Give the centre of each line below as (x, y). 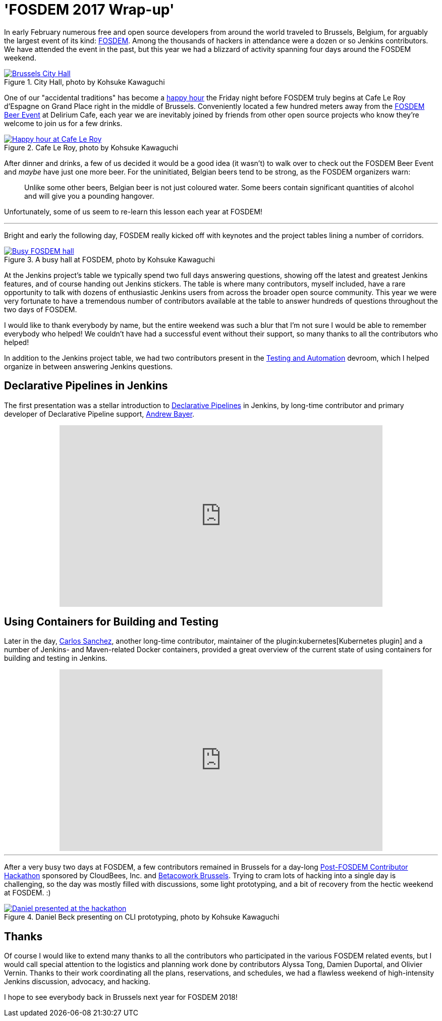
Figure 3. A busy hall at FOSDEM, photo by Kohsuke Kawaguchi (109, 259)
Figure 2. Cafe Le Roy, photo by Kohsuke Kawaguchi (91, 147)
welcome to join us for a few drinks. (63, 123)
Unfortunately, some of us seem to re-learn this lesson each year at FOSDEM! (133, 211)
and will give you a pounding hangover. (89, 196)
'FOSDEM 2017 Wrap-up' (89, 10)
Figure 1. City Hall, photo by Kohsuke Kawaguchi (85, 82)
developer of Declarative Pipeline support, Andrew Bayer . (99, 414)
